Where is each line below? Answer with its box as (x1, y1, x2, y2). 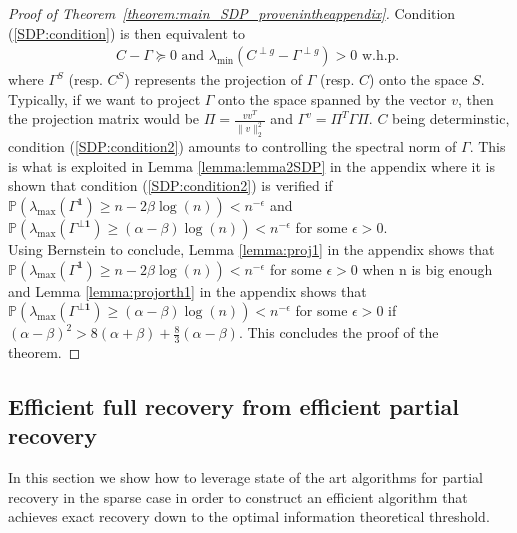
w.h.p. (361, 49, 400, 64)
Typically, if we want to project (8, 88, 201, 109)
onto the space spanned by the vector (218, 88, 447, 109)
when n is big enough (362, 258, 493, 279)
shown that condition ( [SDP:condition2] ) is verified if (8, 175, 333, 196)
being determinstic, (392, 108, 510, 129)
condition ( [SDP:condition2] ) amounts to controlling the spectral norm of (8, 136, 457, 157)
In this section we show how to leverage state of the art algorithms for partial (8, 467, 483, 488)
